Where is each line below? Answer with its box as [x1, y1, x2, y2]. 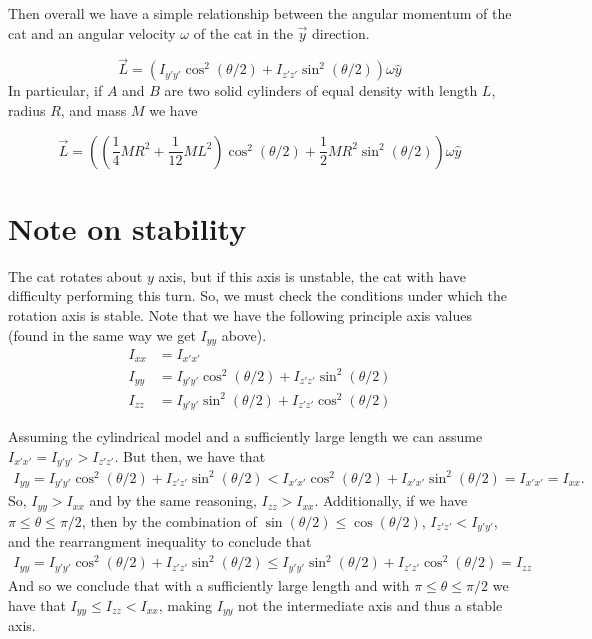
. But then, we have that [114, 446, 266, 466]
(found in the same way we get [8, 324, 196, 345]
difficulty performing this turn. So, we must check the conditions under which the [8, 285, 507, 306]
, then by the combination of [81, 510, 257, 531]
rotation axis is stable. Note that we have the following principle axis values [8, 304, 473, 325]
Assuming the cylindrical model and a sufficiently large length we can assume [8, 426, 483, 447]
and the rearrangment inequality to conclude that [8, 531, 312, 552]
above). [221, 324, 267, 345]
